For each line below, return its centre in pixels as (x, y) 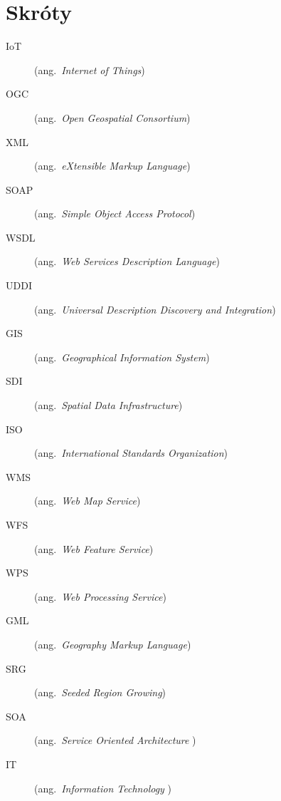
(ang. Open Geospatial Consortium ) (112, 117)
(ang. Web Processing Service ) (100, 596)
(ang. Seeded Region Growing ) (100, 692)
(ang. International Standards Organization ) (131, 453)
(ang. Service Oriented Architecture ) (115, 740)
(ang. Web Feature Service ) (94, 548)
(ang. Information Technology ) (103, 788)
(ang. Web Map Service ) (88, 501)
